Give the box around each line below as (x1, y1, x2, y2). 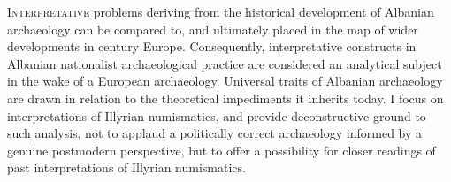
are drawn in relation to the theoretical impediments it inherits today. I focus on (7, 88, 444, 107)
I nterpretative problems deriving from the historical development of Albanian (7, 3, 434, 20)
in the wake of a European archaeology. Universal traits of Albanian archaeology (7, 72, 443, 90)
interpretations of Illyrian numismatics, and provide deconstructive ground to (7, 106, 426, 125)
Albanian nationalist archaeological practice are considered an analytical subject (7, 54, 442, 72)
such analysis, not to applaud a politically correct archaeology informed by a (7, 124, 423, 142)
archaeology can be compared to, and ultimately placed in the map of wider (7, 19, 418, 38)
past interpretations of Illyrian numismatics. (7, 158, 246, 177)
